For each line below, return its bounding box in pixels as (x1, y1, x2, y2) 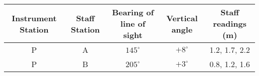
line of (120, 18, 145, 29)
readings (213, 18, 247, 29)
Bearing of (112, 6, 154, 18)
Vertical (166, 12, 198, 24)
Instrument (11, 12, 57, 24)
